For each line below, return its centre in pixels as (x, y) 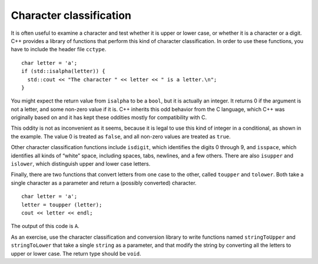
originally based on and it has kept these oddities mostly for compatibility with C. (109, 117)
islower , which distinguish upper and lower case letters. (81, 164)
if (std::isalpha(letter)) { (63, 71)
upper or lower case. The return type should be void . (76, 253)
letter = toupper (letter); (62, 204)
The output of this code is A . (45, 226)
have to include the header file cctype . (59, 49)
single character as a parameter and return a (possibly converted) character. (104, 183)
